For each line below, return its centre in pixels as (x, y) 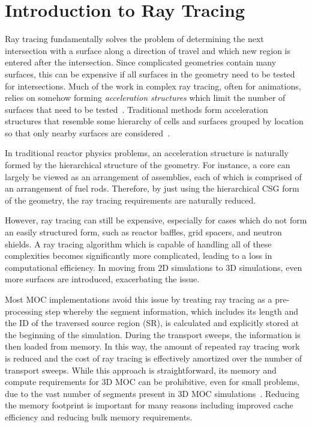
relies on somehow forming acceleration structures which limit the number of (145, 98)
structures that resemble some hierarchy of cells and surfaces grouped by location (154, 121)
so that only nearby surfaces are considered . (88, 132)
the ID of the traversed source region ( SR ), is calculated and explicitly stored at (152, 323)
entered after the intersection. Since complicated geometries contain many (141, 62)
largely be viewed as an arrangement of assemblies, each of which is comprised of (153, 176)
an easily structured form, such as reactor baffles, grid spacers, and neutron (143, 232)
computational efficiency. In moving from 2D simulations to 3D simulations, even (154, 267)
